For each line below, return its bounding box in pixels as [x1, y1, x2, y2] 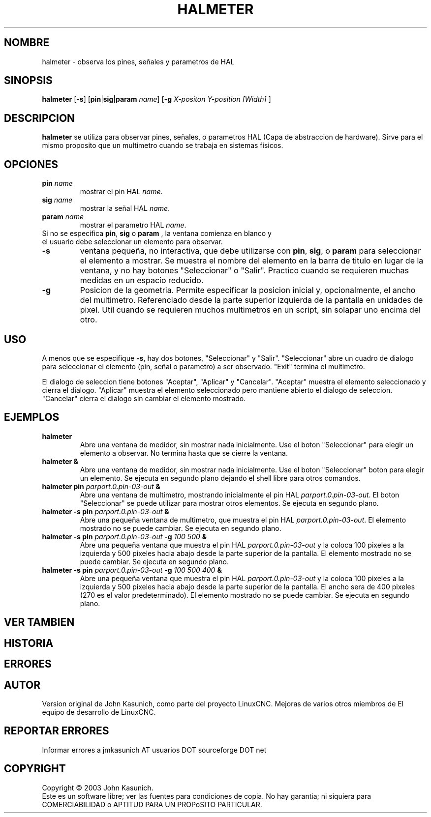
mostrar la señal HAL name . [80, 204, 170, 213]
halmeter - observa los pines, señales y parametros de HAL [42, 57, 235, 66]
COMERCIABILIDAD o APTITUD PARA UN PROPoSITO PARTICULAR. [42, 800, 262, 809]
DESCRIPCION [4, 112, 75, 124]
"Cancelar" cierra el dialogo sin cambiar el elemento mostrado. [42, 394, 246, 403]
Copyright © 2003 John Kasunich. [42, 783, 154, 792]
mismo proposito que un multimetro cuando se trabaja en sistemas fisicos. [42, 141, 283, 150]
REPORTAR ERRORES [4, 725, 109, 737]
